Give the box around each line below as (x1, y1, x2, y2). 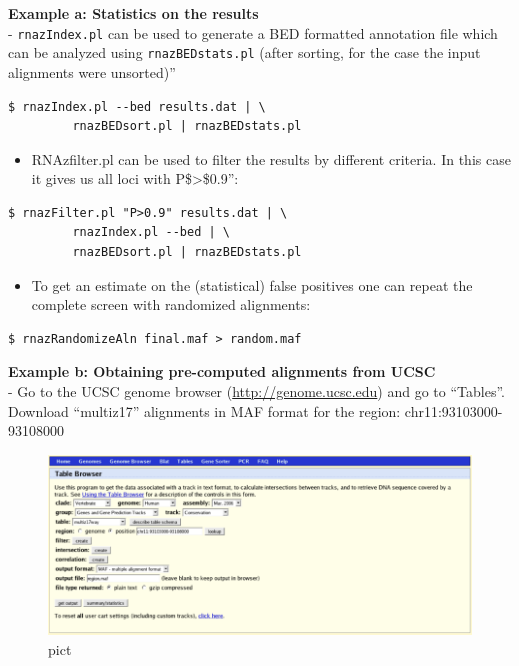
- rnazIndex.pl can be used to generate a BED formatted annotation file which (8, 22, 498, 43)
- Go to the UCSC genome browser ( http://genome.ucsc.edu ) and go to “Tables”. (8, 381, 505, 402)
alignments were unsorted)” (8, 61, 176, 82)
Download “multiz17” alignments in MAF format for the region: (8, 400, 401, 421)
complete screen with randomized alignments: (31, 294, 311, 315)
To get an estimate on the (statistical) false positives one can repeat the (31, 274, 473, 295)
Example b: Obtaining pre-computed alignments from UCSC (8, 361, 436, 382)
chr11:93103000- (404, 400, 503, 421)
